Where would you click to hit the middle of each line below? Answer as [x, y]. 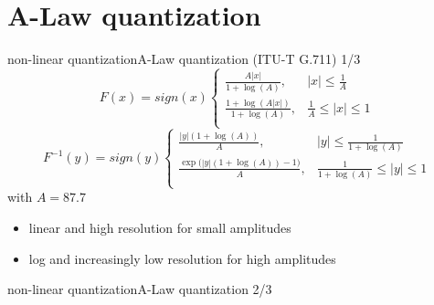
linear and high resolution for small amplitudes [160, 228]
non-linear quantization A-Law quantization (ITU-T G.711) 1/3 [184, 59]
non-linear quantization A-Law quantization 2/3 [140, 289]
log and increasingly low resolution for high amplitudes [182, 258]
